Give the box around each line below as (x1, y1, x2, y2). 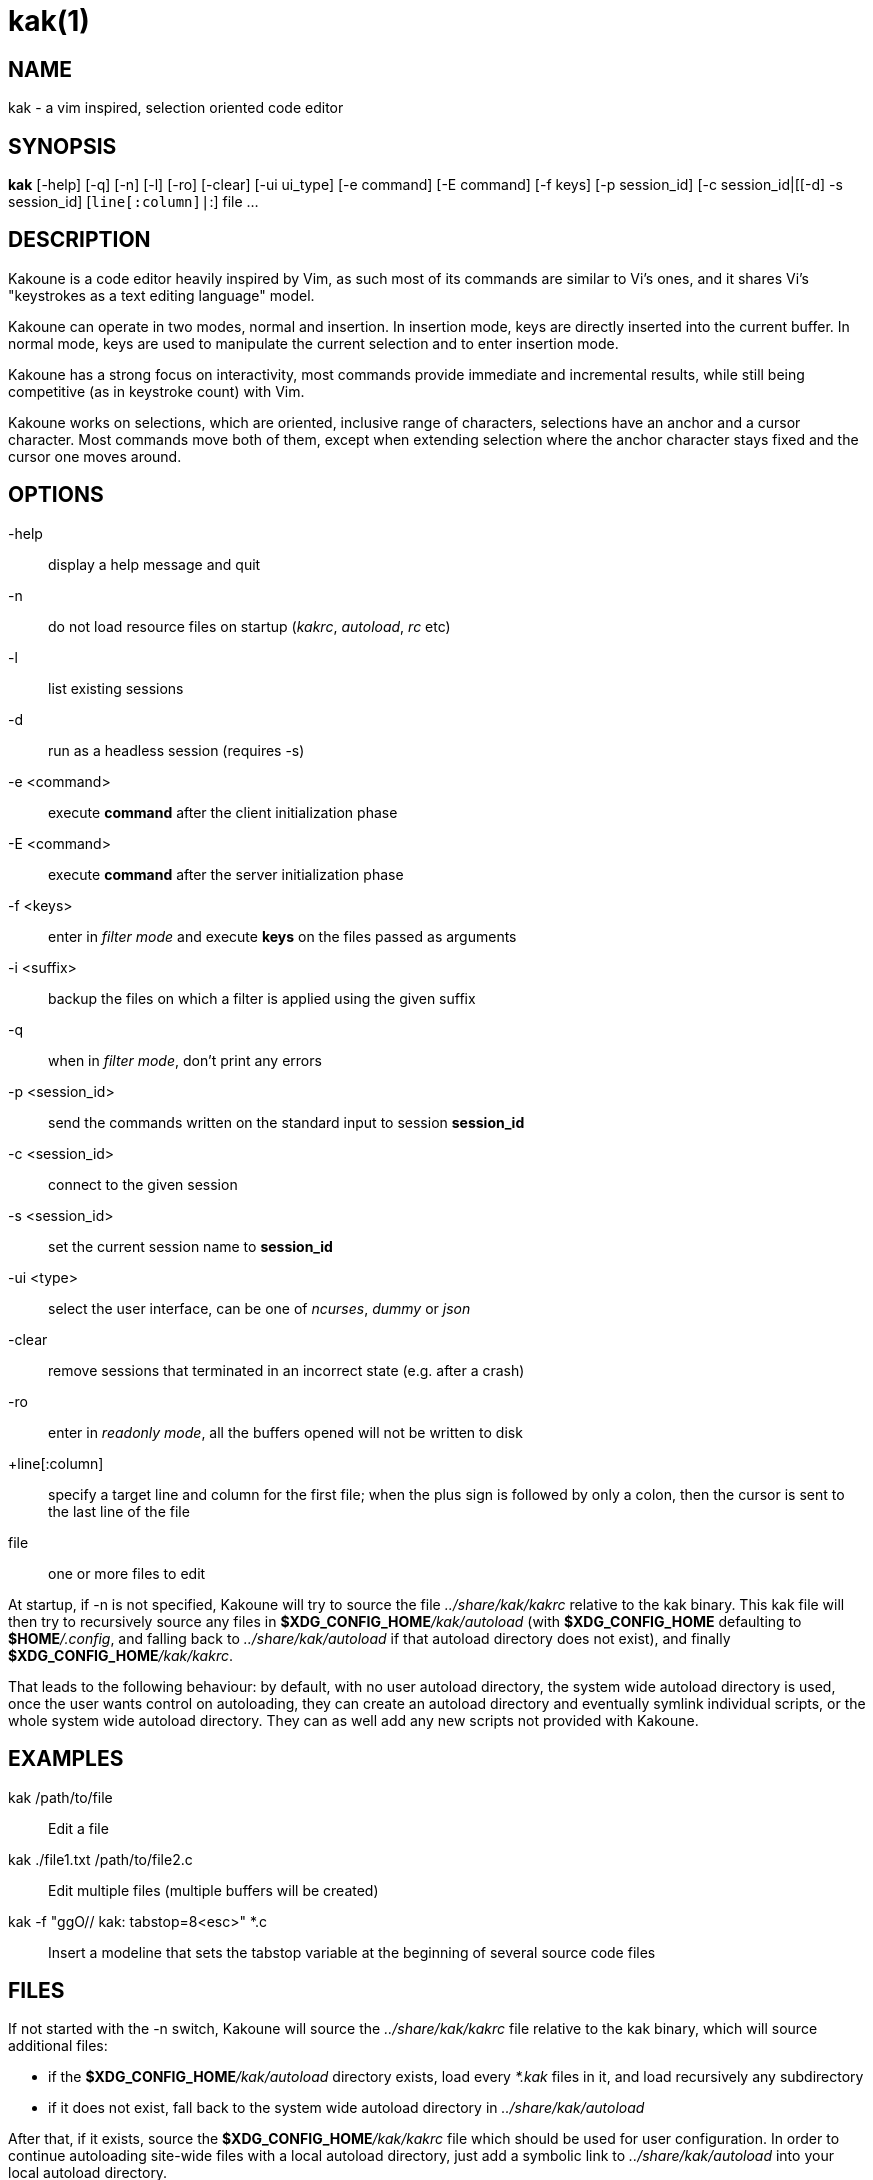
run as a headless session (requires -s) (48, 741, 305, 759)
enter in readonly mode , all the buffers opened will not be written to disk (48, 1423, 523, 1441)
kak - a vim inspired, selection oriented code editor (8, 99, 344, 117)
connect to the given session (48, 1175, 238, 1193)
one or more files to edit (48, 1564, 206, 1582)
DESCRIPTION (8, 227, 151, 253)
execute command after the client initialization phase (48, 803, 398, 821)
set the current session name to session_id (48, 1237, 333, 1255)
